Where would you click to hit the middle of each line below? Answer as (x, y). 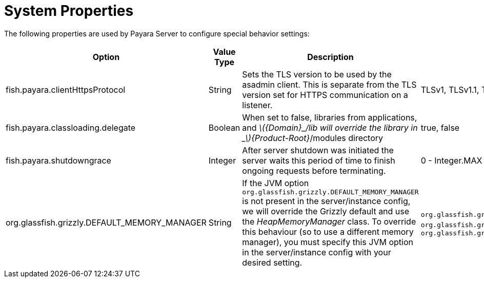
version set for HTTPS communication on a (325, 95)
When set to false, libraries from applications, (330, 117)
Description (330, 57)
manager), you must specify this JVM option (328, 242)
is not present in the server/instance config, (326, 201)
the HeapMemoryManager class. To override (329, 221)
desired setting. (272, 262)
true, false (440, 127)
